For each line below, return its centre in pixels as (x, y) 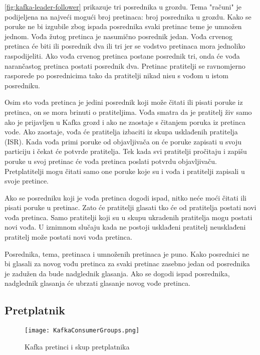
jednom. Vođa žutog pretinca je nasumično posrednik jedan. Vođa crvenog (118, 36)
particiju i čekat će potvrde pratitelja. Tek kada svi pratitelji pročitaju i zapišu (126, 151)
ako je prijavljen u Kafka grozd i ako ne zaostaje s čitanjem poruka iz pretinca (125, 122)
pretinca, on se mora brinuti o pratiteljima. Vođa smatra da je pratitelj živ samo (128, 112)
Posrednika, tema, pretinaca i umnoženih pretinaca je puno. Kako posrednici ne (127, 253)
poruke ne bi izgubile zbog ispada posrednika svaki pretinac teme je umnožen (123, 26)
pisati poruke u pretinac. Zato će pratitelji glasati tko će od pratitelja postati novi (131, 207)
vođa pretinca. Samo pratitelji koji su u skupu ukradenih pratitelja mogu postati (128, 217)
